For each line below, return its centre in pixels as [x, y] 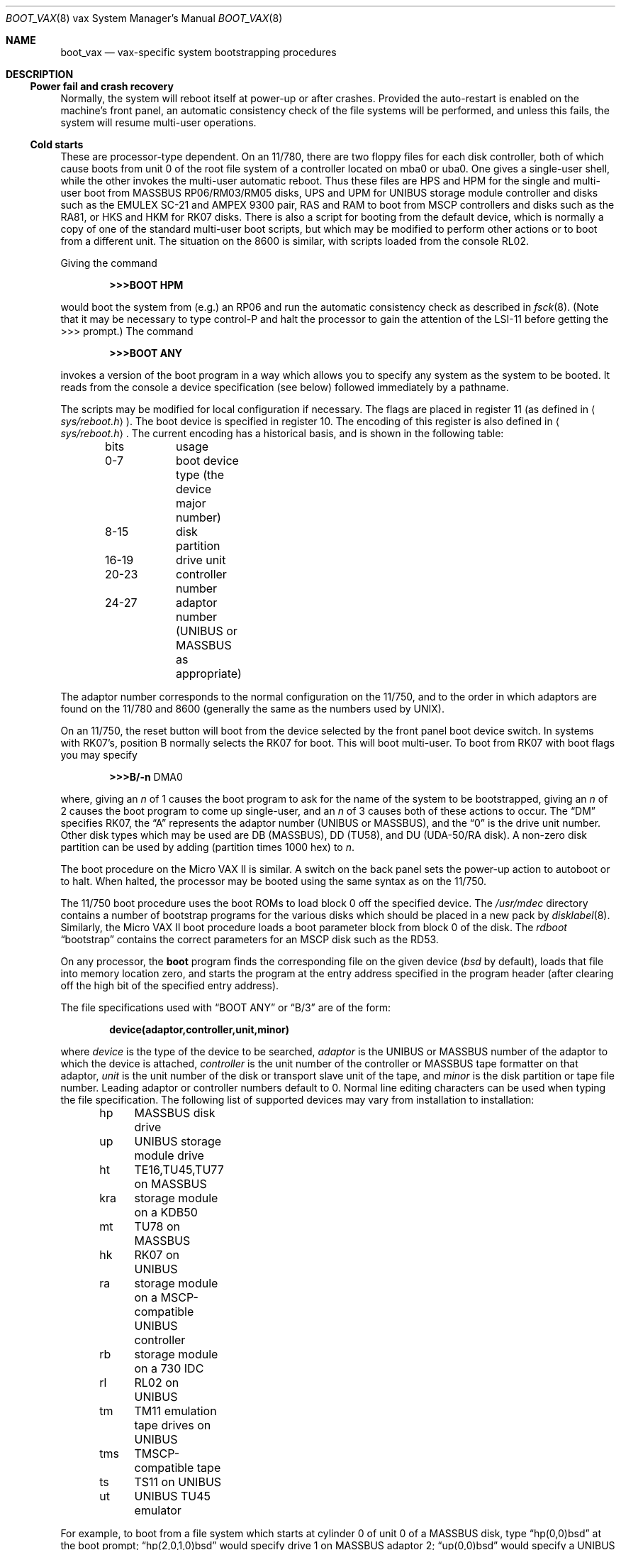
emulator [158, 1510]
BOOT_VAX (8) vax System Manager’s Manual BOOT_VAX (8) [144, 18]
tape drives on [173, 1425]
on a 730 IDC [169, 1368]
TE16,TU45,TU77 [179, 1170]
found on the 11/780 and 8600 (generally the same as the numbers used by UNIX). [252, 709]
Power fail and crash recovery [102, 86]
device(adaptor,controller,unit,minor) [200, 1029]
